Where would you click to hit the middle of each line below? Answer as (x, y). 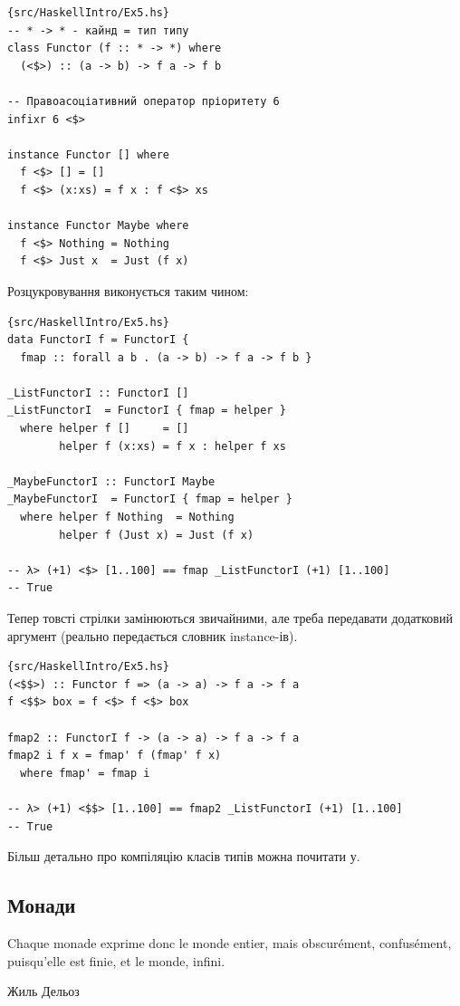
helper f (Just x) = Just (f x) (157, 535)
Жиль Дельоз (43, 991)
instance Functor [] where (88, 154)
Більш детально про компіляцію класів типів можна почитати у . (184, 856)
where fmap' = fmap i (85, 773)
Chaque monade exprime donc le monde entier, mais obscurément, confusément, (230, 942)
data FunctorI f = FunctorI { (98, 340)
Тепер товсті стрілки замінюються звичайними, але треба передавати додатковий (230, 618)
